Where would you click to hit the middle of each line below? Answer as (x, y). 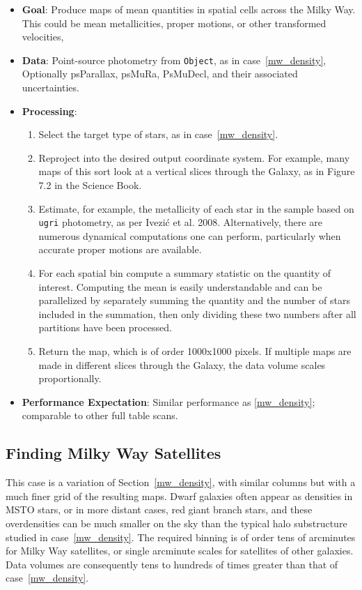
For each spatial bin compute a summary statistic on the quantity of (185, 273)
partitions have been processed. (105, 327)
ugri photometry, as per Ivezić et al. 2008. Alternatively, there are (180, 222)
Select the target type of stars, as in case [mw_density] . (158, 134)
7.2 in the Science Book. (90, 185)
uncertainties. (50, 88)
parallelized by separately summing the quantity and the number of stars (194, 300)
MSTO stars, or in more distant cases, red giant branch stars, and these (159, 509)
